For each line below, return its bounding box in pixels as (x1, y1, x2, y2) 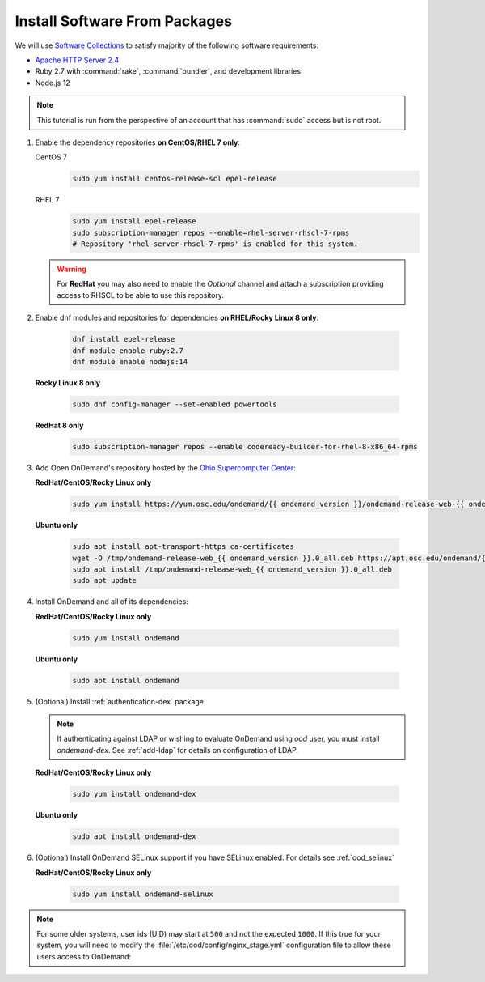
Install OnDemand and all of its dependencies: (35, 597, 189, 606)
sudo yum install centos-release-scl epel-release (72, 174, 278, 184)
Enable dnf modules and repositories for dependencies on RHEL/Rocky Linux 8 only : (35, 312, 319, 323)
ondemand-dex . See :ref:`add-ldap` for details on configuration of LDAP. (57, 745, 299, 755)
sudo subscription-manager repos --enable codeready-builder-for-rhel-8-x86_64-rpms (72, 442, 418, 451)
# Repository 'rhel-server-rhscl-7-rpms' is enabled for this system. (72, 240, 359, 249)
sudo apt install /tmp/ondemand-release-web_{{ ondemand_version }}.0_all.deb (72, 564, 392, 574)
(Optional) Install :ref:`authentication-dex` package (35, 696, 204, 706)
